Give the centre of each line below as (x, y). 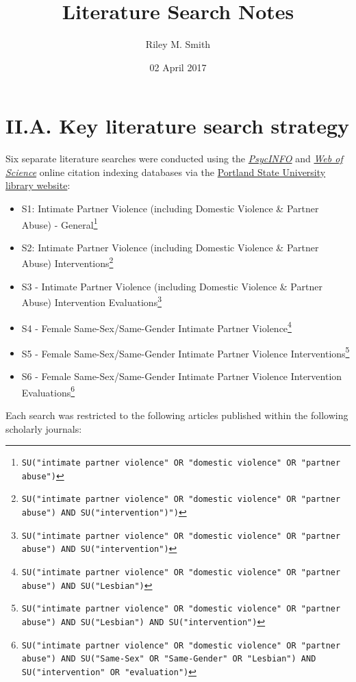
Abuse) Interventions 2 (67, 262)
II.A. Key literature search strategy (178, 126)
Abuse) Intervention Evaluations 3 (91, 301)
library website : (38, 185)
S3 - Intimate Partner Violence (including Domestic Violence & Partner (172, 286)
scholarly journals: (44, 428)
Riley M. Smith (178, 44)
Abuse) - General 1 (60, 223)
